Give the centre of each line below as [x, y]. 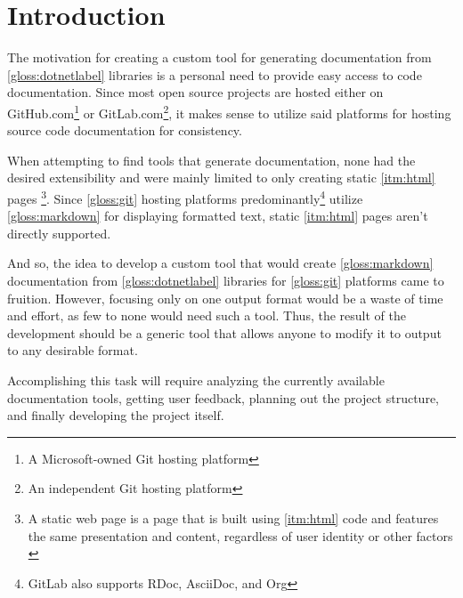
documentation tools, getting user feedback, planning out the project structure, [223, 397]
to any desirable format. [73, 350]
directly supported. [59, 233]
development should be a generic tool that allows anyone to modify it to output [224, 332]
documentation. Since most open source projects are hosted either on [195, 92]
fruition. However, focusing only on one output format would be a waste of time [225, 298]
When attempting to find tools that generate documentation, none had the [211, 160]
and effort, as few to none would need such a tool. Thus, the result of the [207, 315]
